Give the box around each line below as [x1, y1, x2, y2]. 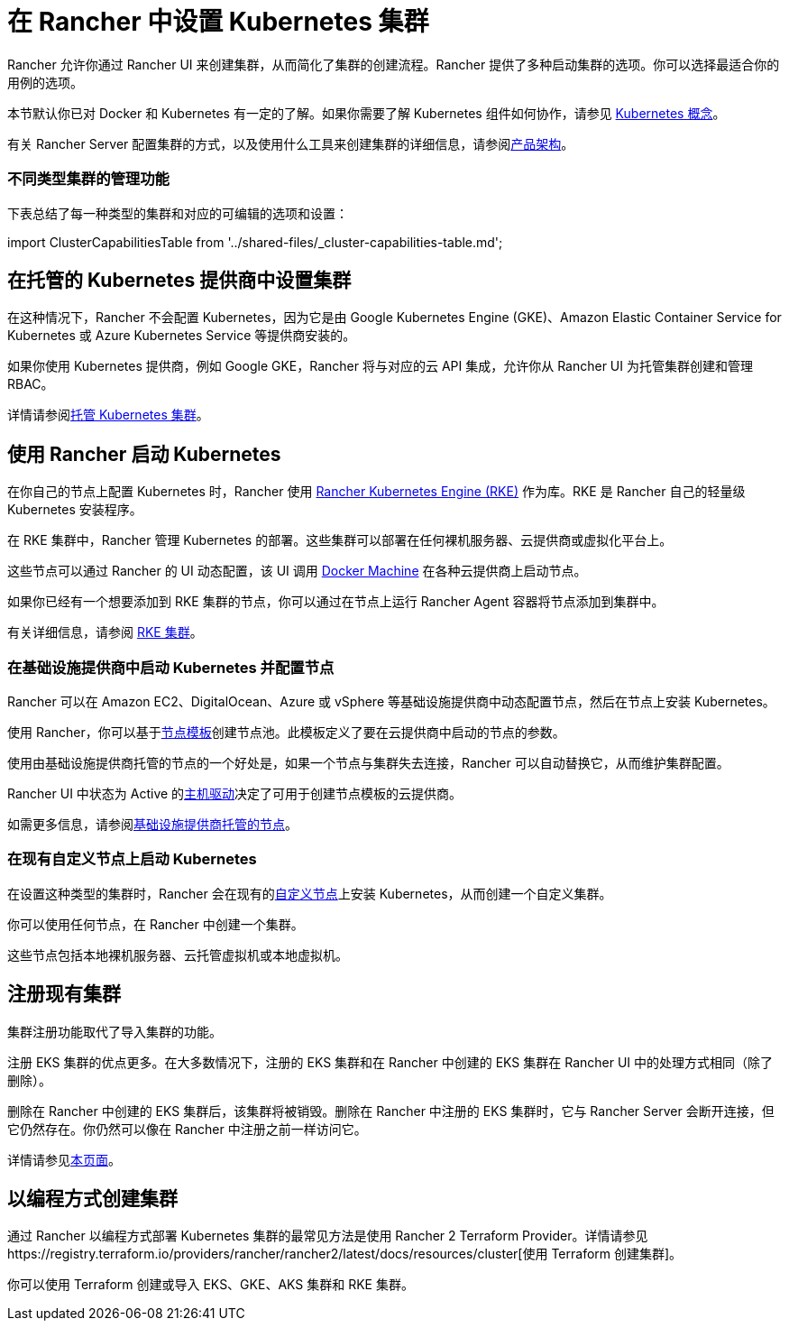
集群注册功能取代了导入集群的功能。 [7, 1023, 222, 1039]
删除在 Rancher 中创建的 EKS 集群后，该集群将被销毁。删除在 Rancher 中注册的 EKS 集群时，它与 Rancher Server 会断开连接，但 [7, 1102, 775, 1119]
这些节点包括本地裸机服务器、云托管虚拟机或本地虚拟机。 [7, 946, 348, 963]
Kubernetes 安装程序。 [7, 502, 142, 518]
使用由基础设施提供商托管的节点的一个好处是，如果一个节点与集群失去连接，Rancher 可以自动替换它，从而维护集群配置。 [7, 754, 729, 770]
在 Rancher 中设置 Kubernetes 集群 [7, 6, 429, 37]
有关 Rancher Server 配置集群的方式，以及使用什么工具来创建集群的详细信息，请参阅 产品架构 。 [7, 135, 574, 152]
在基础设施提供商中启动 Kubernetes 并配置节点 [7, 658, 335, 677]
